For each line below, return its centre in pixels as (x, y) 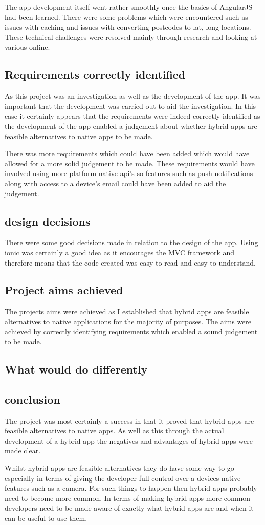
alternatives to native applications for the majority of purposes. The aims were (128, 321)
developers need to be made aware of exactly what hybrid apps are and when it (129, 508)
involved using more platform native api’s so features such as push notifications (129, 173)
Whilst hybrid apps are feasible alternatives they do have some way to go (119, 468)
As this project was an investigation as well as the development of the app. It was (133, 96)
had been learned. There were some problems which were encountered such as (126, 17)
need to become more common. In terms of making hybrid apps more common (128, 498)
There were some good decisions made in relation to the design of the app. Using (131, 242)
